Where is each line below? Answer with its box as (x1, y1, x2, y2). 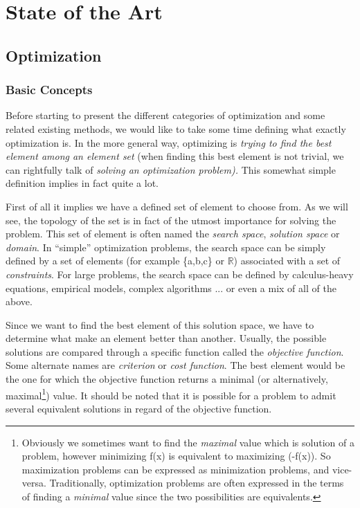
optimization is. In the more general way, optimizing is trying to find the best (6, 135, 332, 149)
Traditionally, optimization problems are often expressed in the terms (49, 475, 344, 490)
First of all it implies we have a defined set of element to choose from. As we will (6, 199, 348, 213)
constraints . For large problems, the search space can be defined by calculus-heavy (6, 266, 354, 281)
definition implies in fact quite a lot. (6, 176, 159, 190)
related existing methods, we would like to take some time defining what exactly (6, 121, 346, 136)
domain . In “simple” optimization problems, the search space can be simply (6, 239, 326, 254)
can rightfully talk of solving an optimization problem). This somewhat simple (6, 162, 336, 176)
